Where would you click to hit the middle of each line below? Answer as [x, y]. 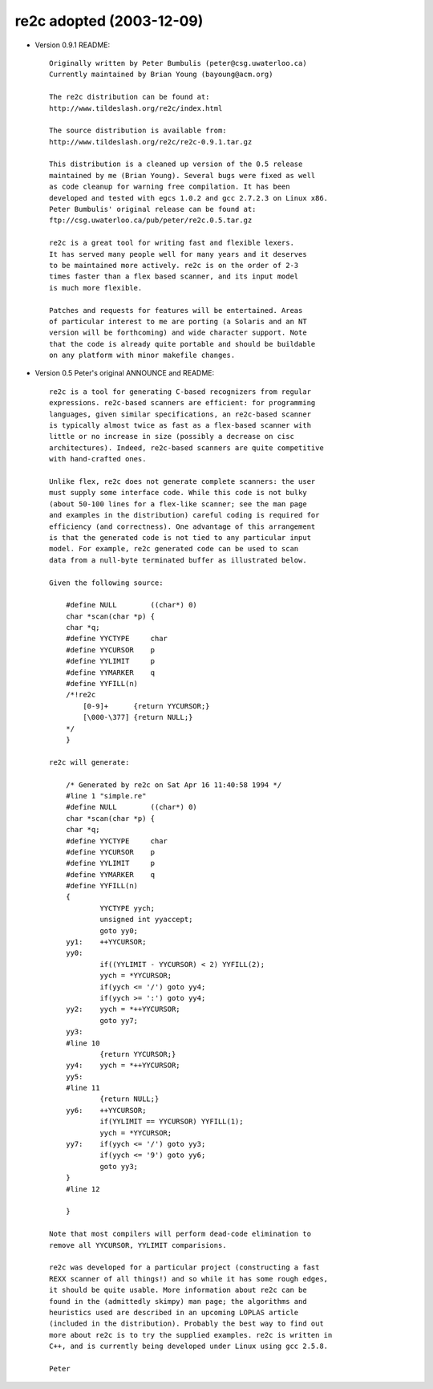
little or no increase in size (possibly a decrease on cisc [172, 437]
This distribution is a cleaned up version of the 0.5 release [176, 164]
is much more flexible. [96, 288]
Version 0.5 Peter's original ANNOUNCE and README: [125, 373]
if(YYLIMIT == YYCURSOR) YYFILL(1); [172, 1122]
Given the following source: [106, 583]
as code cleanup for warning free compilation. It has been [170, 187]
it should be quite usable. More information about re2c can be [178, 1290]
